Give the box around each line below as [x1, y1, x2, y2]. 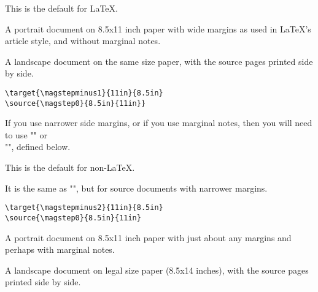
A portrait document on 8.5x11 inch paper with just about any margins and [5, 231, 292, 244]
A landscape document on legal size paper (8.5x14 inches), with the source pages [5, 263, 309, 276]
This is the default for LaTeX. [5, 2, 118, 14]
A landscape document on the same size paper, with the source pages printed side [5, 54, 313, 67]
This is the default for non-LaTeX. [5, 161, 135, 174]
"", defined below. [5, 140, 71, 153]
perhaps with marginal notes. [5, 243, 115, 256]
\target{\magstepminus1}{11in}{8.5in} [5, 88, 163, 97]
